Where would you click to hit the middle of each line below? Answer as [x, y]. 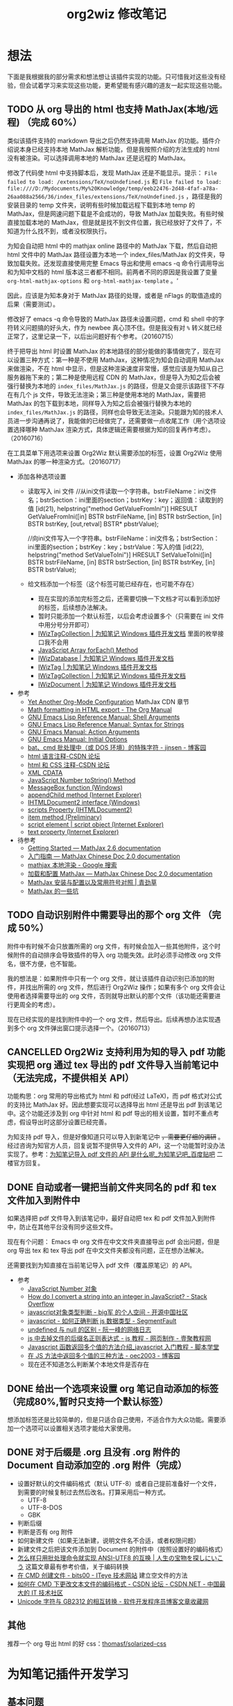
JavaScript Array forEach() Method [88, 650]
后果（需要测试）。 [33, 304]
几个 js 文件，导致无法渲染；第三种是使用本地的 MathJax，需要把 [112, 395]
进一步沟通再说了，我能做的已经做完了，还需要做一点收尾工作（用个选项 [116, 420]
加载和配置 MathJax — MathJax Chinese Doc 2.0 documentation [120, 874]
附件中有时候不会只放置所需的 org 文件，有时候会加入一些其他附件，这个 [111, 946]
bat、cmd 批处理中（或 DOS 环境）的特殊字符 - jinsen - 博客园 [117, 747]
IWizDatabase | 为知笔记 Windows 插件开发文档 [106, 658]
